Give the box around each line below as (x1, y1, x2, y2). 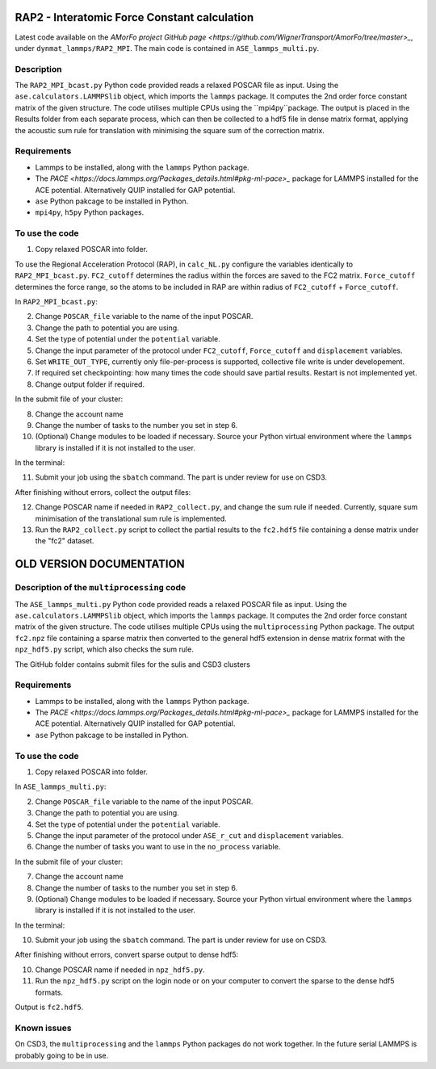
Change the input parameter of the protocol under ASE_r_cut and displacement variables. (35, 830, 344, 840)
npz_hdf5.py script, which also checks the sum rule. (15, 644, 194, 654)
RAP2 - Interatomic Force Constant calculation (15, 10, 254, 24)
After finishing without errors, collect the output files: (15, 487, 191, 497)
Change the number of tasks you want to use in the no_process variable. (35, 842, 281, 852)
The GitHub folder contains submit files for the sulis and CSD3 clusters (15, 659, 250, 669)
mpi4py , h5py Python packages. (35, 208, 145, 217)
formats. (35, 987, 64, 997)
